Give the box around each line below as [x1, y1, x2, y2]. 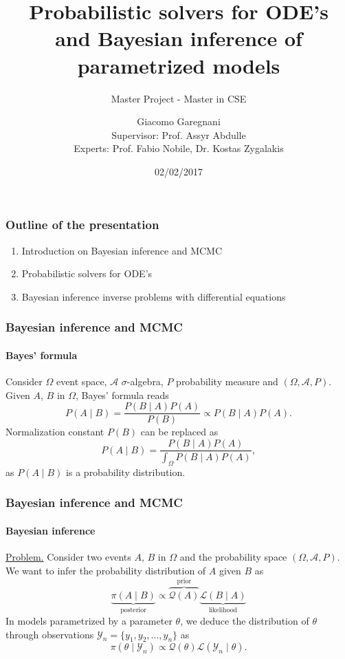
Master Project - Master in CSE [111, 91, 247, 105]
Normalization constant [5, 424, 104, 439]
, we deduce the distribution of [180, 614, 309, 628]
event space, [56, 374, 107, 389]
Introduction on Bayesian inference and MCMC [21, 243, 223, 257]
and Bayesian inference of [55, 24, 302, 52]
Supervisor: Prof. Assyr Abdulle [111, 127, 246, 142]
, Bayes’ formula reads [76, 387, 169, 402]
